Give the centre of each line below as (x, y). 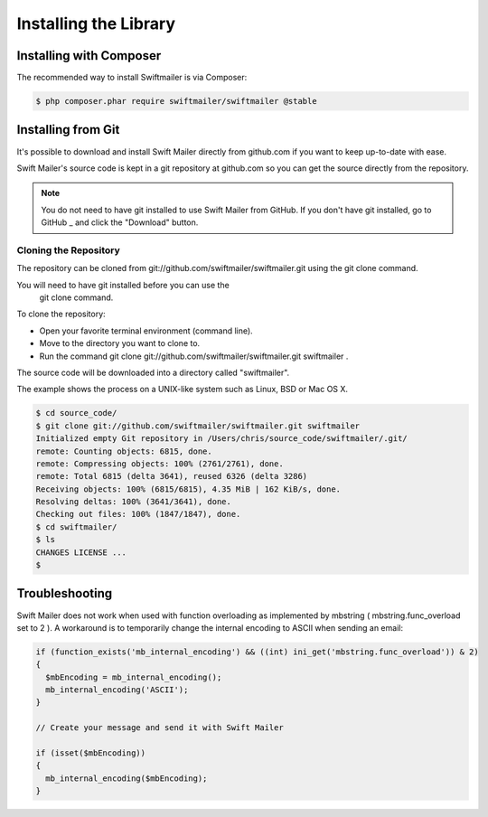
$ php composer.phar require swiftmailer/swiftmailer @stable (176, 101)
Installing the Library (96, 23)
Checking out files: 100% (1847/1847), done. (138, 514)
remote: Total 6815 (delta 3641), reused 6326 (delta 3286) (172, 476)
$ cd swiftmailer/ (76, 527)
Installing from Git (68, 130)
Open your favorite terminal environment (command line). (146, 331)
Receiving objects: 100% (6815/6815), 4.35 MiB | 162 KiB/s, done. (188, 489)
